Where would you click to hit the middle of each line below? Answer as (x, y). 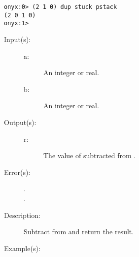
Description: (22, 215)
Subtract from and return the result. (79, 232)
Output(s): (20, 122)
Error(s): (17, 172)
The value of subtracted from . (90, 155)
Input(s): (17, 39)
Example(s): (22, 248)
